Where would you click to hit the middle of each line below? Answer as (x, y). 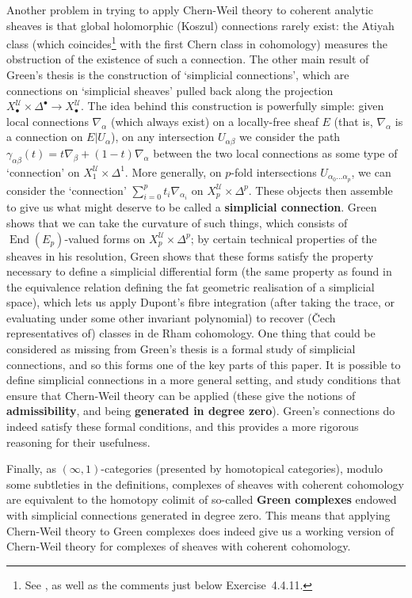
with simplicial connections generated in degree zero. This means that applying (198, 515)
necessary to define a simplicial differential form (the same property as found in (199, 271)
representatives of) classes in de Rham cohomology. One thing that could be (191, 333)
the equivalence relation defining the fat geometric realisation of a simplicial (191, 286)
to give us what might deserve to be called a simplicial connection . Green (192, 207)
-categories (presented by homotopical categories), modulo (242, 468)
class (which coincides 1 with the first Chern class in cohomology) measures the (197, 42)
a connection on (45, 137)
